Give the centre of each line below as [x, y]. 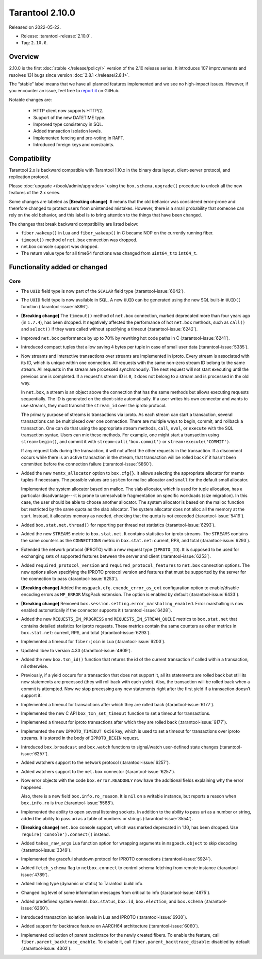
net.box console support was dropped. [60, 246]
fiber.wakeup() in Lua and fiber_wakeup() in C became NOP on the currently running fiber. [117, 233]
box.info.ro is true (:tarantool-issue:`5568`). [68, 803]
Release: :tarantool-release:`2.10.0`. [57, 36]
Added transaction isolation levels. [68, 131]
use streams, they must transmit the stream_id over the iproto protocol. [94, 406]
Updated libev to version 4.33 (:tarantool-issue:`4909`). [76, 650]
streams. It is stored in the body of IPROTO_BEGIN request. [80, 738]
